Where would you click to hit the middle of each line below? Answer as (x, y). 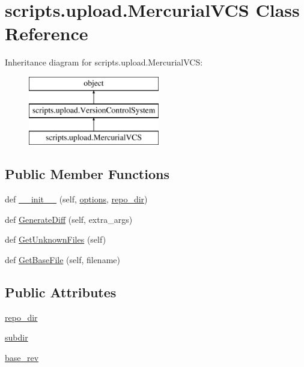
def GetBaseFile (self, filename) (62, 259)
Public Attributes (61, 292)
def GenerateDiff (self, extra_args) (69, 219)
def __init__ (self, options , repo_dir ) (76, 199)
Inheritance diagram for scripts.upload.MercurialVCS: (104, 62)
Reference (47, 33)
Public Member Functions (87, 174)
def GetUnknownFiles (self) (56, 239)
